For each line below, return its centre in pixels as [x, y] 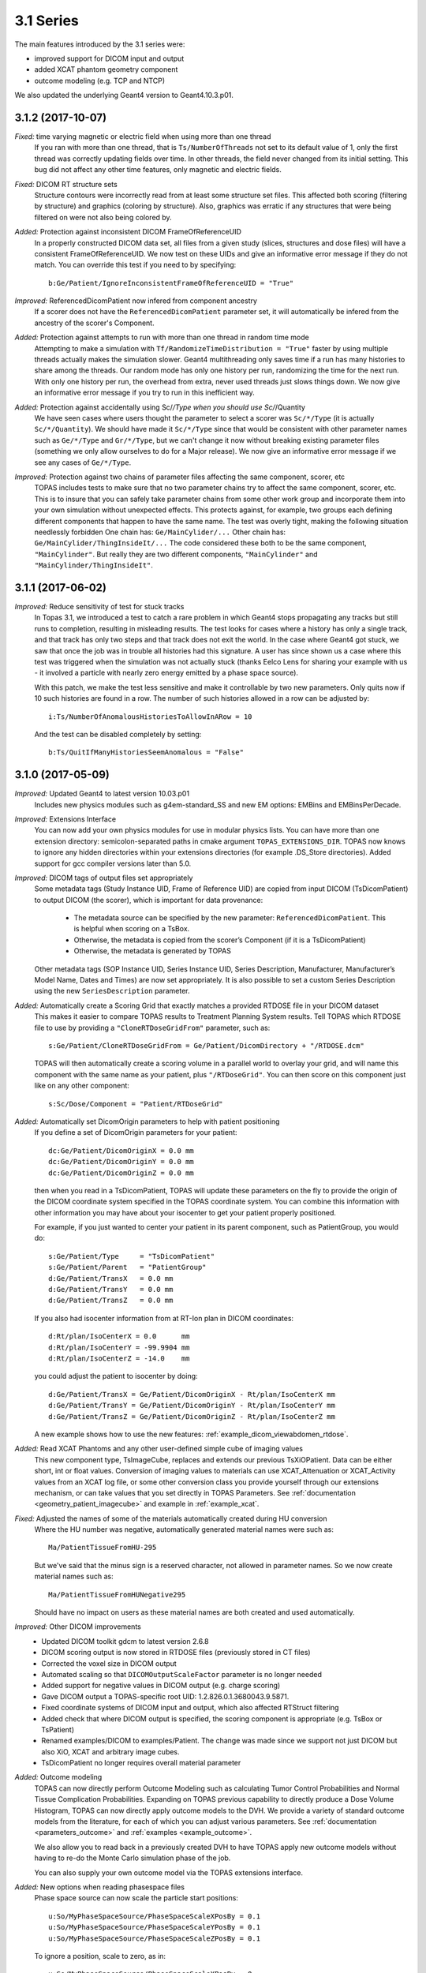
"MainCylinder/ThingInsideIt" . [94, 565]
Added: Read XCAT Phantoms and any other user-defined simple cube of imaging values [159, 1449]
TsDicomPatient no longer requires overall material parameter [141, 1763]
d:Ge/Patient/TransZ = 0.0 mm [111, 1301]
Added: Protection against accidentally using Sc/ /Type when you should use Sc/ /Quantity [160, 407]
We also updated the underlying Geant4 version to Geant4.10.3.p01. [124, 95]
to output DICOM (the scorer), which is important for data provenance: [149, 900]
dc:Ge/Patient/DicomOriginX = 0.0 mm [121, 1151]
